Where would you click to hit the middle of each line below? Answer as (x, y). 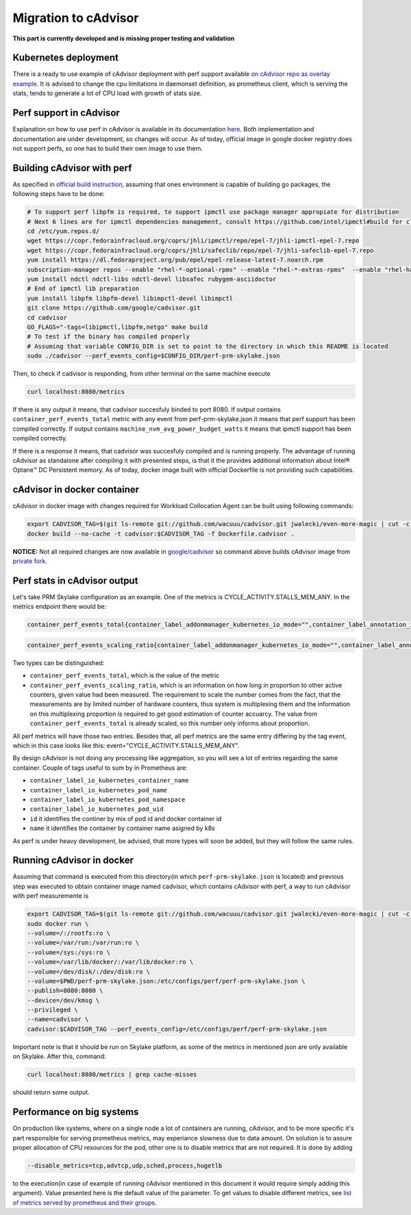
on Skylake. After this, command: (59, 1056)
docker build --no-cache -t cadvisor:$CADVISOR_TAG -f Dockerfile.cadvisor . (161, 534)
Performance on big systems (76, 1112)
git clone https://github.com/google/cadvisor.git (114, 308)
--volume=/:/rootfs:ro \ (69, 933)
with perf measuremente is (51, 896)
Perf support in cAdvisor (66, 113)
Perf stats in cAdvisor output (75, 580)
